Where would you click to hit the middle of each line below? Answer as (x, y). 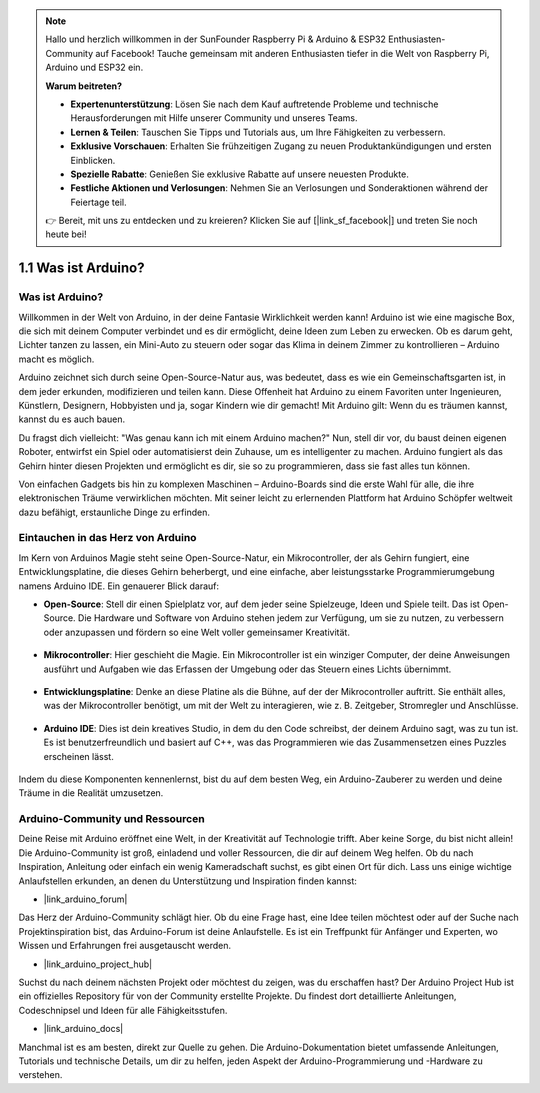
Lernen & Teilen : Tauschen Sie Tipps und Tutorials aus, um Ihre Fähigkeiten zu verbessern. (258, 132)
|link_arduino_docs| (83, 1029)
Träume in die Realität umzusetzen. (91, 793)
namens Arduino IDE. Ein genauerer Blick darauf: (119, 586)
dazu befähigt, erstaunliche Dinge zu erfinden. (114, 512)
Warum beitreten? (84, 86)
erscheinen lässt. (78, 756)
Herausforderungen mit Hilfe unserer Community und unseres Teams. (214, 118)
